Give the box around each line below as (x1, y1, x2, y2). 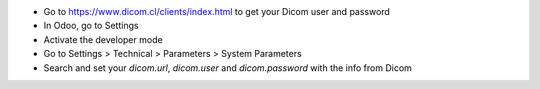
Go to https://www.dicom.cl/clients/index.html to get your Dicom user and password (43, 6, 390, 17)
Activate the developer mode (43, 33, 164, 45)
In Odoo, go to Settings (43, 20, 139, 32)
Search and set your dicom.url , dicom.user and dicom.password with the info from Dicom (43, 61, 412, 74)
